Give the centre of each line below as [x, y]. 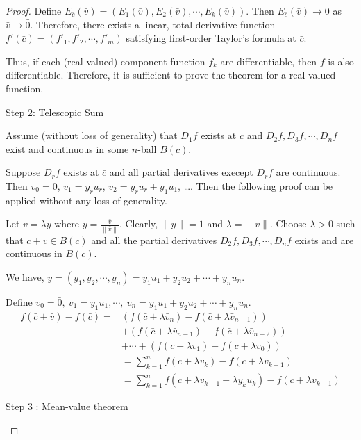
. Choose [288, 223]
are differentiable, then [269, 61]
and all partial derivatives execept [181, 172]
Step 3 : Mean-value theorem [67, 406]
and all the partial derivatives [154, 239]
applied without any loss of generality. [86, 200]
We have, [25, 276]
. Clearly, [138, 223]
